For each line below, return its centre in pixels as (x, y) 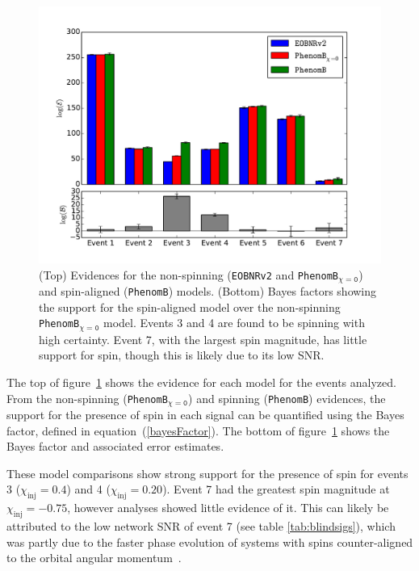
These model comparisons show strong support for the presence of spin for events (207, 473)
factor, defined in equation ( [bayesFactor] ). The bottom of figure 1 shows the (198, 430)
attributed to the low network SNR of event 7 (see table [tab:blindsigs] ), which (201, 525)
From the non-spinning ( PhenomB (87, 398)
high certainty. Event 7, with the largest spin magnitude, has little (203, 339)
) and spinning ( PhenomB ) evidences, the (287, 398)
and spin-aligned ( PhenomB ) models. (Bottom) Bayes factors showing (208, 291)
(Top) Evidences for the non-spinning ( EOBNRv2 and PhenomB (189, 274)
